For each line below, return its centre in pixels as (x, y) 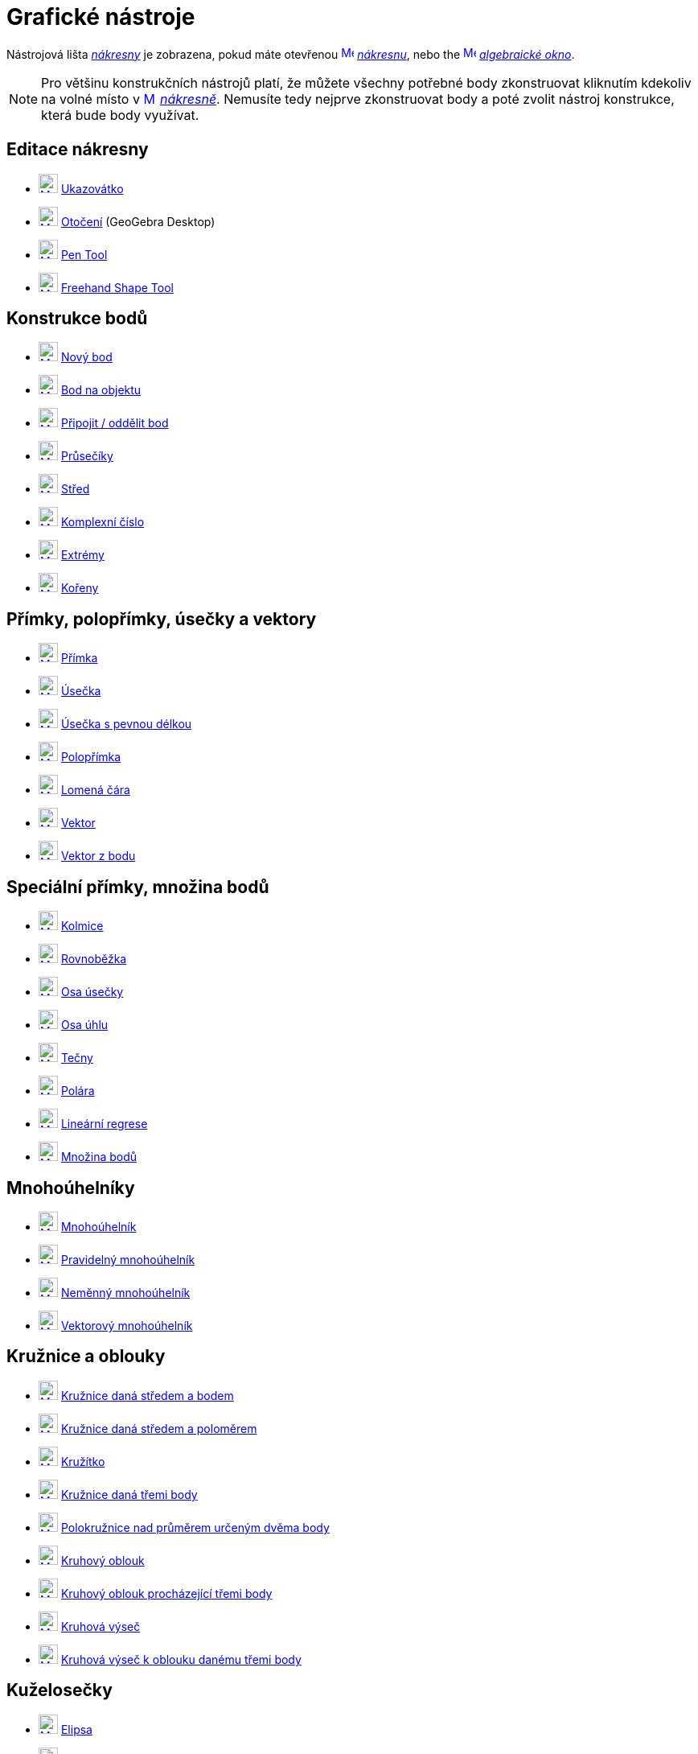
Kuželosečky (60, 1690)
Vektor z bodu (98, 856)
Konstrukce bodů (77, 319)
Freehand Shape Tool (117, 287)
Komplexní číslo (103, 522)
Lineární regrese (104, 1124)
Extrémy (82, 555)
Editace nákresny (78, 150)
